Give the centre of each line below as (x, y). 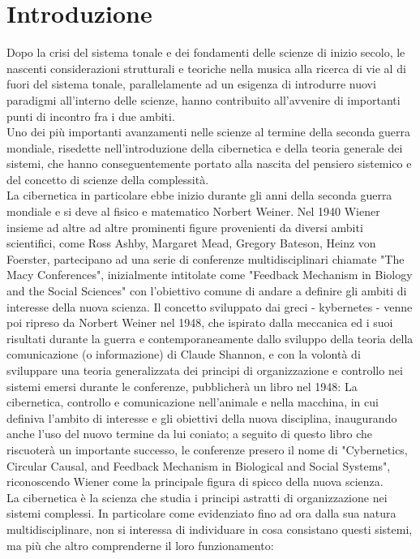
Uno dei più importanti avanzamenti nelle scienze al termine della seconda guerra (209, 132)
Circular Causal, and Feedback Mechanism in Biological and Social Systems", (199, 465)
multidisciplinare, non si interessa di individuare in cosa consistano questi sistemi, (210, 529)
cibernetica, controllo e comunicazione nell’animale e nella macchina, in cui (193, 402)
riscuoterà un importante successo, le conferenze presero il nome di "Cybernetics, (207, 449)
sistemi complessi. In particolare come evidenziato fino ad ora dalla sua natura (201, 513)
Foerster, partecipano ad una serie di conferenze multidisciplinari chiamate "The (206, 258)
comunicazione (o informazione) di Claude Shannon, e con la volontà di (184, 354)
